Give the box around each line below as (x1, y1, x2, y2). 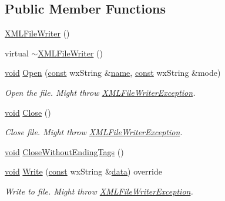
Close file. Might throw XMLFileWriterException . (5, 126, 183, 138)
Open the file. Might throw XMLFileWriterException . (5, 86, 196, 98)
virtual (5, 46, 29, 59)
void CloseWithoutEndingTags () (5, 145, 124, 158)
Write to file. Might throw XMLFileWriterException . (5, 185, 193, 197)
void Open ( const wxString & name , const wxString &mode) (5, 66, 221, 79)
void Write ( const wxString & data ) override (5, 165, 162, 177)
